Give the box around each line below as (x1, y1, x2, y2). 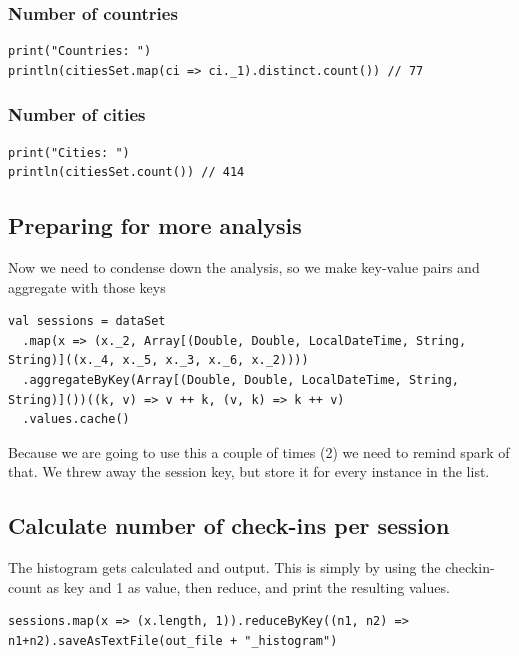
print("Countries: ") (8, 44, 152, 59)
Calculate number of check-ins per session (8, 510, 450, 541)
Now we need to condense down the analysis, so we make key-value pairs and (8, 257, 480, 278)
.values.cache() (22, 412, 130, 427)
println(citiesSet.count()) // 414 (8, 165, 245, 180)
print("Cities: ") (8, 145, 130, 160)
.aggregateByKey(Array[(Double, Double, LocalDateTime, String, (22, 372, 460, 387)
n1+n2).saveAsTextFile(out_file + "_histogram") (8, 633, 338, 648)
